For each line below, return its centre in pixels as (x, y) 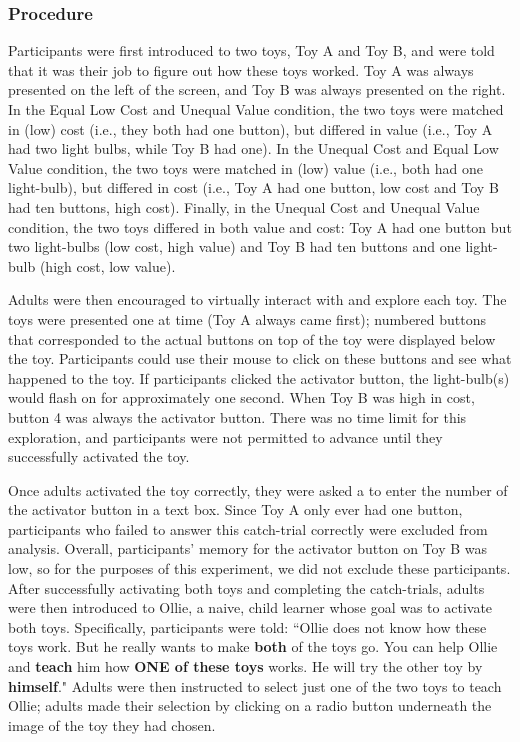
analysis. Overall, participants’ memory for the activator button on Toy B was (248, 548)
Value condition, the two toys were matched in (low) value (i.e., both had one (245, 167)
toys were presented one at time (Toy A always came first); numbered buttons (247, 318)
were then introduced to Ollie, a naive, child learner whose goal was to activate (250, 607)
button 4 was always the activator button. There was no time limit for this (237, 416)
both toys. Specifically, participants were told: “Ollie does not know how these (247, 626)
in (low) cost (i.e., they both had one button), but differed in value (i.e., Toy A (250, 128)
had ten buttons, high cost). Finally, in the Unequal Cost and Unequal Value (244, 206)
